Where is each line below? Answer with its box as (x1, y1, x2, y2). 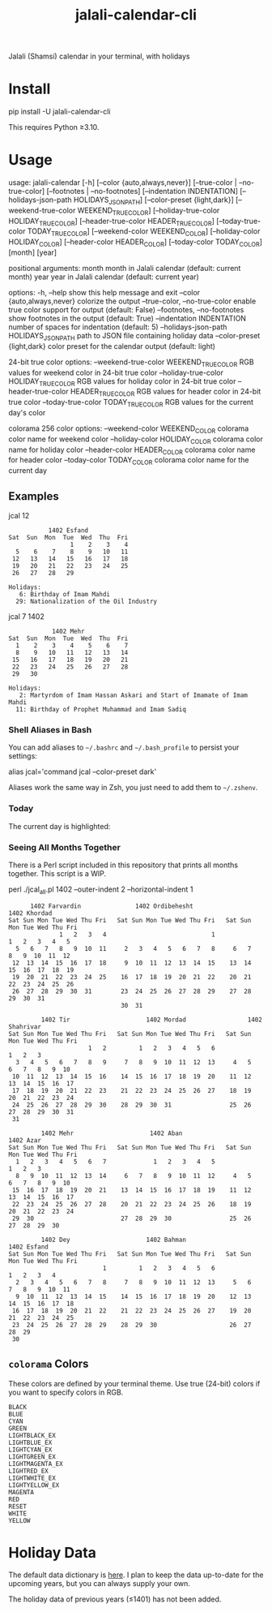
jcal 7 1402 (8, 612, 45, 621)
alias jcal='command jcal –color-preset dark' (8, 767, 157, 776)
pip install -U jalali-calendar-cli (8, 107, 111, 117)
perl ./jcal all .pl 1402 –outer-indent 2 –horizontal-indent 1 (8, 884, 193, 896)
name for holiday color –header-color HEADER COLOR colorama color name (8, 445, 256, 456)
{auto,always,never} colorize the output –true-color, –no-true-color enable (8, 296, 257, 306)
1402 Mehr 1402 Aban (40, 1129, 183, 1137)
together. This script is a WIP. (8, 868, 107, 878)
